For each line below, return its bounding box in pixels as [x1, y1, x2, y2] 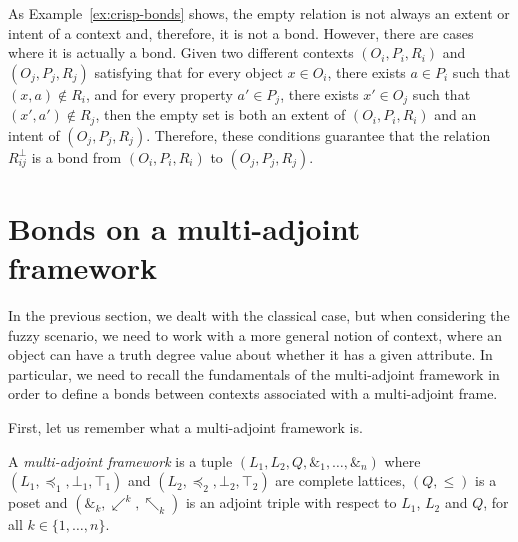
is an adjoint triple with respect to [185, 492, 397, 513]
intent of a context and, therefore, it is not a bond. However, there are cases [8, 22, 474, 43]
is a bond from [31, 146, 122, 167]
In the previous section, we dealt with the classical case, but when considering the [8, 305, 510, 325]
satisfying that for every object [94, 61, 283, 82]
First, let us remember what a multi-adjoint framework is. [8, 416, 363, 437]
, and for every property [86, 83, 233, 104]
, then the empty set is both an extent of [95, 104, 346, 125]
